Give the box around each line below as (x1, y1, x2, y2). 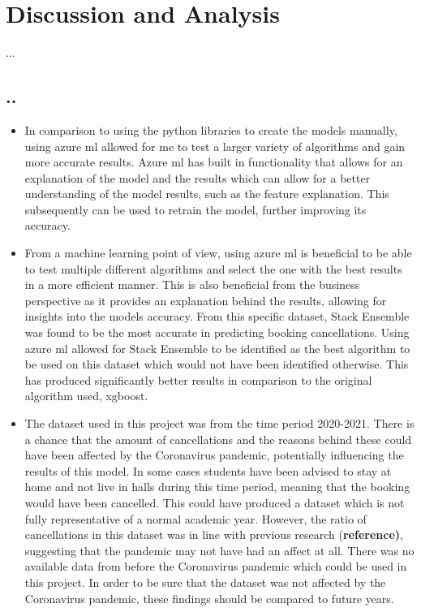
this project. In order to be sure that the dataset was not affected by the (24, 573, 386, 590)
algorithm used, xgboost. (24, 387, 148, 404)
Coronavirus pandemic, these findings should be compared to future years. (24, 589, 394, 606)
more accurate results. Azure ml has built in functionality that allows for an (24, 153, 403, 170)
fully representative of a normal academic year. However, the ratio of (24, 510, 367, 527)
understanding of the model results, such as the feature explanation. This (24, 185, 389, 202)
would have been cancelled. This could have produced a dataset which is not (24, 493, 405, 511)
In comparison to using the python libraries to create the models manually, (24, 121, 397, 138)
